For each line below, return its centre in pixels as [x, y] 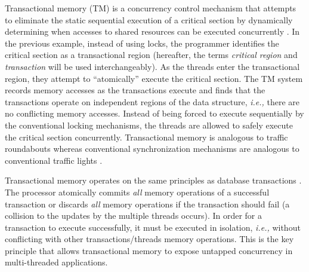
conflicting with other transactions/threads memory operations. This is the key [149, 239]
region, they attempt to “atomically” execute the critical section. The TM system [154, 78]
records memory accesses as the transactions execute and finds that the [135, 90]
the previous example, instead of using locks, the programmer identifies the [142, 43]
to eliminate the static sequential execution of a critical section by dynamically [149, 19]
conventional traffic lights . [54, 160]
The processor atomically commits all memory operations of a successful [137, 192]
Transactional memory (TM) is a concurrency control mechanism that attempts [151, 8]
